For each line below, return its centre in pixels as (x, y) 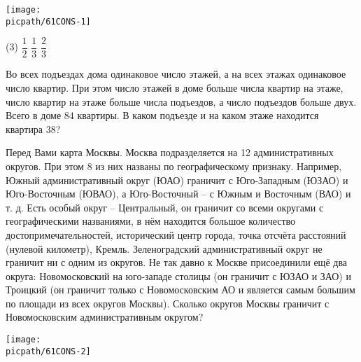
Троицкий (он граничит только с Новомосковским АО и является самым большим (180, 290)
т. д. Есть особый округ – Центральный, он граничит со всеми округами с (165, 207)
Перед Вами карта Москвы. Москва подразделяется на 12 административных (170, 152)
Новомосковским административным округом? (105, 317)
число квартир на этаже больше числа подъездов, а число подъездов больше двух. (181, 101)
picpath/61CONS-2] (48, 351)
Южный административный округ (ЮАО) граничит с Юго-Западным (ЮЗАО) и (177, 180)
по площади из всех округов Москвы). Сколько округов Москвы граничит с (168, 303)
